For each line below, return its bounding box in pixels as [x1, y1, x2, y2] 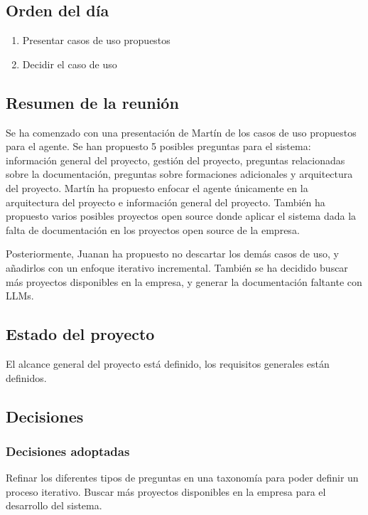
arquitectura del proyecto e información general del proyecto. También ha [6, 194, 325, 209]
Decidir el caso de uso [22, 56, 117, 71]
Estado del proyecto [6, 323, 155, 345]
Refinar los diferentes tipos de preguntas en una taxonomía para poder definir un [6, 470, 359, 485]
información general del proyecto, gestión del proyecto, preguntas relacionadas [6, 152, 345, 167]
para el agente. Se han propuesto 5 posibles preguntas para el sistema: [6, 139, 311, 154]
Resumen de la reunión [6, 91, 179, 113]
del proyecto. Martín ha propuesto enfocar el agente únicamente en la [6, 180, 308, 195]
